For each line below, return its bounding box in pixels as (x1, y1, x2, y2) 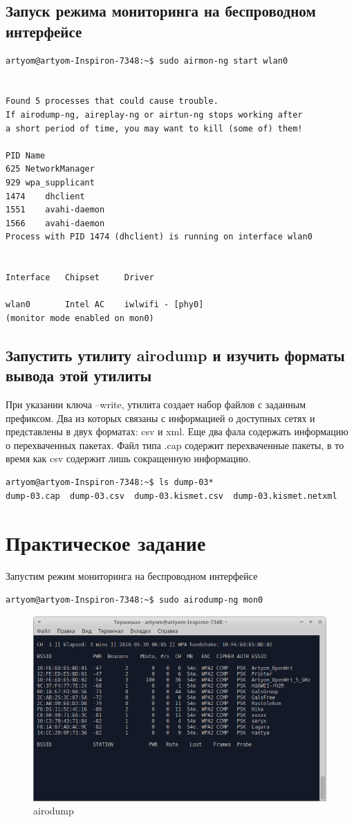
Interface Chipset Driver (6, 273, 154, 283)
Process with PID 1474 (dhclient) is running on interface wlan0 (6, 232, 313, 242)
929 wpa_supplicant (6, 177, 95, 188)
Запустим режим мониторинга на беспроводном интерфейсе (6, 569, 258, 583)
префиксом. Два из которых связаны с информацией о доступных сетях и (6, 410, 315, 425)
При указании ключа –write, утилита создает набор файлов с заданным (6, 397, 306, 412)
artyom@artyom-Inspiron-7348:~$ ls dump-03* (6, 477, 214, 488)
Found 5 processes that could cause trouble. (6, 96, 218, 107)
